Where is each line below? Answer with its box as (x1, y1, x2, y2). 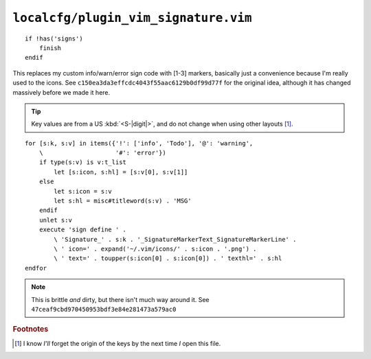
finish (38, 44, 62, 51)
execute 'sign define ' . (38, 226, 127, 233)
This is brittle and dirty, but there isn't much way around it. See (31, 295, 210, 303)
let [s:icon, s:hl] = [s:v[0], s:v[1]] (54, 168, 188, 176)
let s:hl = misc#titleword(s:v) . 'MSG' (54, 197, 192, 205)
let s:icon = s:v (54, 187, 113, 195)
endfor (25, 264, 47, 272)
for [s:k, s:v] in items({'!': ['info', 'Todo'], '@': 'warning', (25, 139, 254, 147)
